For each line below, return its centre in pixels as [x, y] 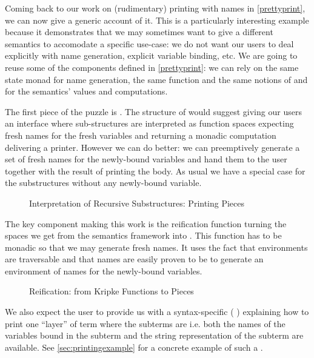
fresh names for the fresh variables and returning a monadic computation [141, 135]
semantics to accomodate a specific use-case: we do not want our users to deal [149, 43]
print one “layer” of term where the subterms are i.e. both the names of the [145, 323]
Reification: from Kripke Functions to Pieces [112, 291]
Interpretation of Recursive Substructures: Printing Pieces [137, 203]
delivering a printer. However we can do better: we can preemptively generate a [152, 147]
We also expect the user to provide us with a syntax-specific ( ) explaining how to [157, 312]
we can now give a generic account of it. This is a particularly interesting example [157, 20]
